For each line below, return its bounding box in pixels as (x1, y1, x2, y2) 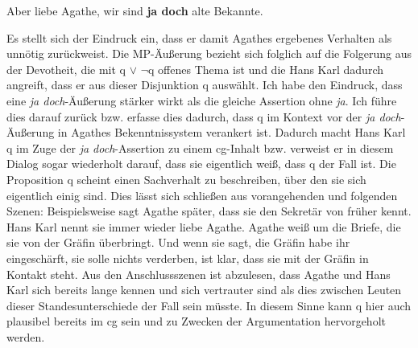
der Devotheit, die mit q (6, 60, 126, 77)
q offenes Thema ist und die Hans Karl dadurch (148, 60, 384, 77)
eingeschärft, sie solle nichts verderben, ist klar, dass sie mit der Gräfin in (6, 249, 369, 266)
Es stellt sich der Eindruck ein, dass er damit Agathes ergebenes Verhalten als (6, 29, 392, 46)
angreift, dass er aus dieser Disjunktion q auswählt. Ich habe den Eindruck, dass (6, 76, 403, 93)
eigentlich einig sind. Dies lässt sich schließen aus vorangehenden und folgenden (6, 186, 398, 203)
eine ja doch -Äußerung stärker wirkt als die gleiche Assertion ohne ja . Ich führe (6, 92, 397, 108)
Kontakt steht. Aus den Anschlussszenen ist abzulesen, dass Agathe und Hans (6, 265, 391, 282)
